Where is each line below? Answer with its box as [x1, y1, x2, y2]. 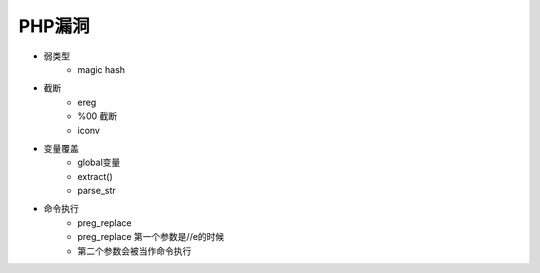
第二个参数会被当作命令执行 [77, 245, 192, 257]
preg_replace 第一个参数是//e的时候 [77, 231, 225, 243]
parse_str [77, 185, 117, 197]
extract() [77, 170, 114, 182]
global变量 [77, 156, 121, 169]
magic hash [77, 63, 125, 75]
